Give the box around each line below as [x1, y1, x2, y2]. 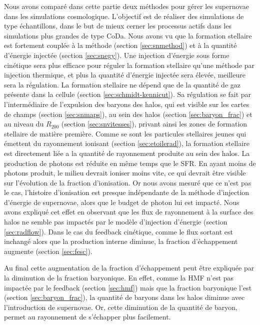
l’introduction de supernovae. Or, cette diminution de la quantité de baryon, [4, 301, 237, 312]
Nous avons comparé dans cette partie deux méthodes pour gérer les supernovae [4, 1, 249, 11]
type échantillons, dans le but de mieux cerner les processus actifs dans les [4, 20, 231, 31]
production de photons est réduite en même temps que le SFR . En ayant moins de [4, 157, 256, 168]
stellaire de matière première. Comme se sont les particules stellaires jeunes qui [4, 128, 246, 138]
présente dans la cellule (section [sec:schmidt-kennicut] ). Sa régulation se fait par [4, 89, 251, 99]
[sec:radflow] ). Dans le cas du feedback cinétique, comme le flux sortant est [4, 226, 233, 236]
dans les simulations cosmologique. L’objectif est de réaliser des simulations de [4, 10, 244, 21]
